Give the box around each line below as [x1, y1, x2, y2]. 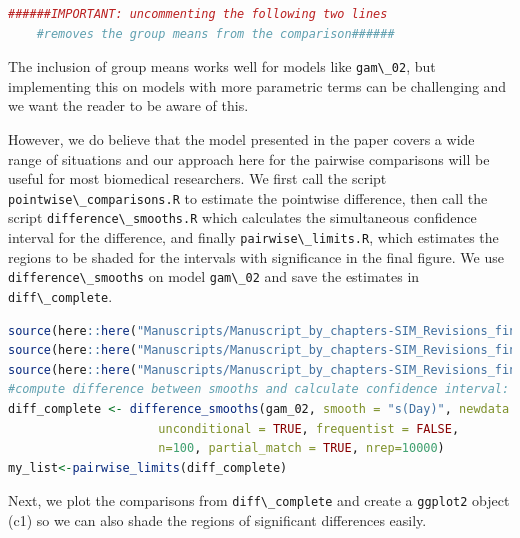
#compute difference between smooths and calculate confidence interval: [8, 382, 510, 397]
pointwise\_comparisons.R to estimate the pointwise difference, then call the [8, 187, 488, 208]
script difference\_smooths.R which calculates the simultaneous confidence [8, 207, 477, 228]
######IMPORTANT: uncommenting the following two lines [8, 7, 388, 21]
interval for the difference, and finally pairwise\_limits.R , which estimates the [8, 227, 499, 248]
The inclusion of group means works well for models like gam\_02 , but [8, 56, 436, 77]
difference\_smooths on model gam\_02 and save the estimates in [8, 266, 420, 287]
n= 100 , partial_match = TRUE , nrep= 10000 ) [158, 441, 445, 456]
